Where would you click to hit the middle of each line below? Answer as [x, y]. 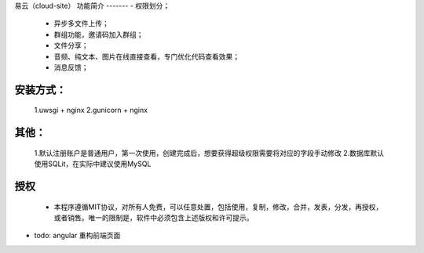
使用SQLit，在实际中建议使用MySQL [93, 164]
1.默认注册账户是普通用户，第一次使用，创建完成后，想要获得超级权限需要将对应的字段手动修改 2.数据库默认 [209, 153]
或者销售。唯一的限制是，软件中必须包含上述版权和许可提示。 [154, 217]
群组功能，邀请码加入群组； [99, 34]
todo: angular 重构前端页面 [77, 236]
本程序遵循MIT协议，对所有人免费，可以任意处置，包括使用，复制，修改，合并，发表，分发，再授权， [218, 207]
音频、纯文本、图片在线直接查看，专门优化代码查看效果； [146, 56]
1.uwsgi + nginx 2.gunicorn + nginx [91, 110]
